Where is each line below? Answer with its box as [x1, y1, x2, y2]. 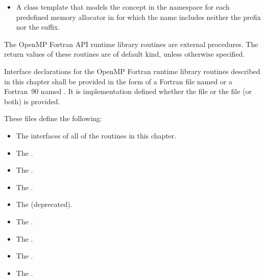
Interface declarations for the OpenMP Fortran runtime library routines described [4, 65, 260, 76]
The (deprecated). [16, 199, 73, 209]
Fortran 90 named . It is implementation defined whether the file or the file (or [4, 86, 252, 97]
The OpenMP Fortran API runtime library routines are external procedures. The [4, 38, 258, 49]
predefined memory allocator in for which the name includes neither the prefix [16, 11, 261, 22]
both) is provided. [4, 96, 60, 106]
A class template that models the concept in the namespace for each [16, 2, 230, 12]
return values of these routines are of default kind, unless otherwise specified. [4, 49, 245, 59]
